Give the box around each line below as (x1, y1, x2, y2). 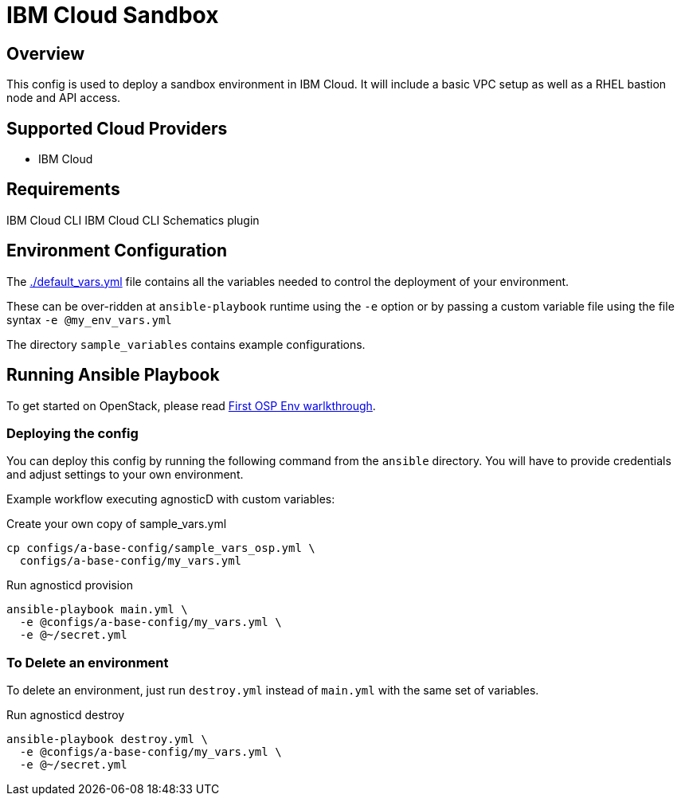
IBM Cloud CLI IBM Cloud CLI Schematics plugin (6, 213, 260, 227)
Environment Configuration (6, 241, 227, 261)
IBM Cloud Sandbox (6, 2, 219, 29)
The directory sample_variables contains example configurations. (6, 337, 366, 351)
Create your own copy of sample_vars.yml (6, 517, 227, 531)
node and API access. (6, 91, 121, 105)
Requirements (6, 179, 120, 200)
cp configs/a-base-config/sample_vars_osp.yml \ (6, 542, 315, 555)
